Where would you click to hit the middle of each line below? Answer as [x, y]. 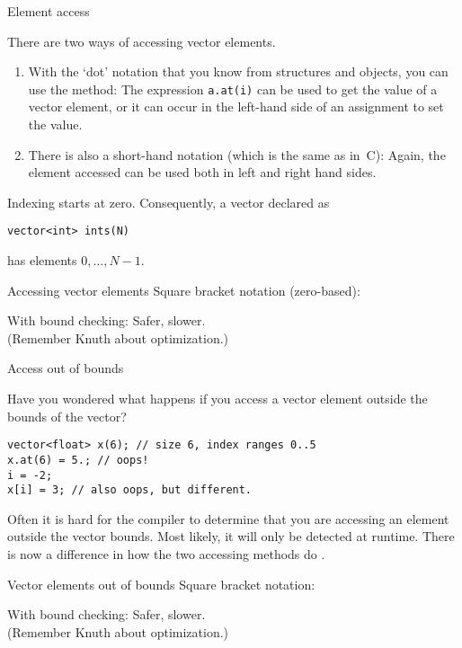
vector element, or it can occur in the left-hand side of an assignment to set [236, 107]
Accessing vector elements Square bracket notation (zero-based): [184, 290]
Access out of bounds [66, 368]
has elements [42, 260]
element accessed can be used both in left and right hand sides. [202, 172]
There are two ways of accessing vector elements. [142, 41]
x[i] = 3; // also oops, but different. [130, 490]
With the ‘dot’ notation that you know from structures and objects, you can [238, 71]
